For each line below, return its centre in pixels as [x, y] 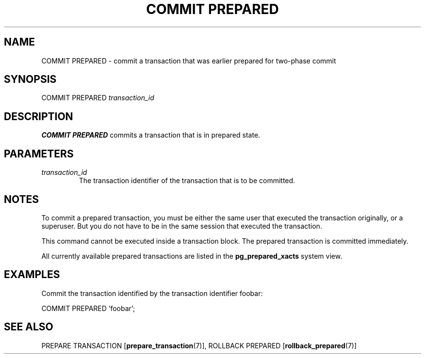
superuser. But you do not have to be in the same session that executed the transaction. [182, 226]
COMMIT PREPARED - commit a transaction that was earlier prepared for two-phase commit [189, 61]
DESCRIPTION [39, 116]
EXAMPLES [32, 275]
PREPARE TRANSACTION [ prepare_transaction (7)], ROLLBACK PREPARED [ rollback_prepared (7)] [199, 345]
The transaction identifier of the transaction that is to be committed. [187, 181]
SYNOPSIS [30, 79]
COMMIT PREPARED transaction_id [98, 98]
